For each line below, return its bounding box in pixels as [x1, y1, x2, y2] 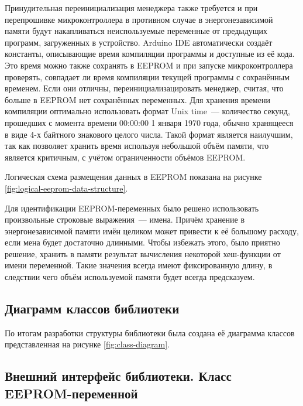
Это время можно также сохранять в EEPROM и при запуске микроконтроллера [5, 59, 293, 71]
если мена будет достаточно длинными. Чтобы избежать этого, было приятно [5, 236, 280, 248]
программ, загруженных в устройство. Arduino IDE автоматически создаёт [5, 36, 273, 48]
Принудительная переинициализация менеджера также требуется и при [5, 2, 258, 13]
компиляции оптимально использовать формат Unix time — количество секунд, [5, 105, 290, 117]
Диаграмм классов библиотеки [5, 299, 180, 318]
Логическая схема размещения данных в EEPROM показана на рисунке [5, 170, 262, 183]
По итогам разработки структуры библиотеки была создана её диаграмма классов [5, 326, 295, 339]
